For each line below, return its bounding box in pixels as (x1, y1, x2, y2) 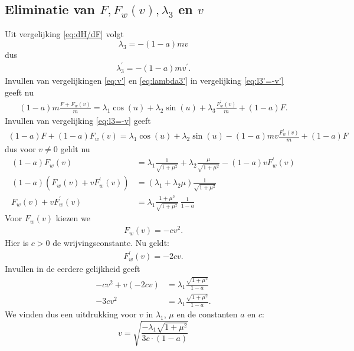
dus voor (5, 143, 36, 155)
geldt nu (60, 143, 90, 155)
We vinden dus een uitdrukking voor (5, 308, 137, 320)
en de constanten (176, 308, 238, 320)
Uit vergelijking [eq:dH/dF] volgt (5, 28, 124, 40)
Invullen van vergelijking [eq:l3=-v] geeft (5, 114, 151, 126)
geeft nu (5, 86, 34, 98)
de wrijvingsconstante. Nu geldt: (53, 237, 169, 249)
